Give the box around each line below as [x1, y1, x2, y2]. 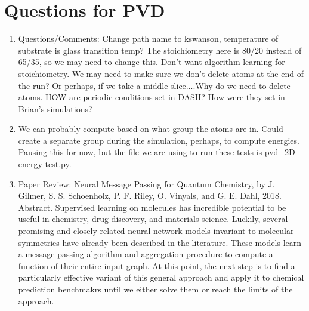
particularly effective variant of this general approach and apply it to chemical [18, 271, 304, 284]
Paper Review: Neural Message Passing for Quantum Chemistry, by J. [18, 177, 275, 190]
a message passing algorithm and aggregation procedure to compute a [18, 248, 273, 260]
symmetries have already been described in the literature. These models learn [18, 236, 302, 248]
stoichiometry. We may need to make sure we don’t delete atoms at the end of [18, 67, 304, 79]
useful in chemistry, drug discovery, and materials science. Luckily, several [18, 213, 288, 225]
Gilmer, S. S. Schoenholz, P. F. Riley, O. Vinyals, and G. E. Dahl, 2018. [18, 189, 282, 202]
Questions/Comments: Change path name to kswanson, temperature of [18, 32, 279, 45]
